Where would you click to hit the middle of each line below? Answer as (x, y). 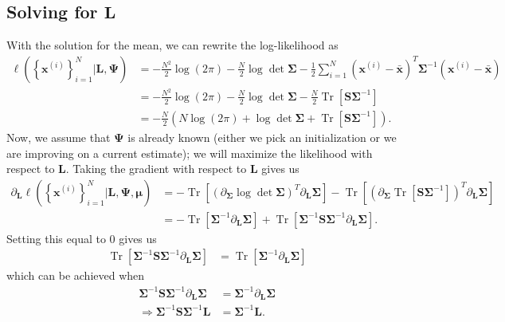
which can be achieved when (76, 275)
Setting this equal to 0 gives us (82, 238)
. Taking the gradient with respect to (156, 169)
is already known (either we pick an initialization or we (262, 137)
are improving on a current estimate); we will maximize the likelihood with (190, 153)
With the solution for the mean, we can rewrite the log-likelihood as (172, 45)
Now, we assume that (59, 137)
